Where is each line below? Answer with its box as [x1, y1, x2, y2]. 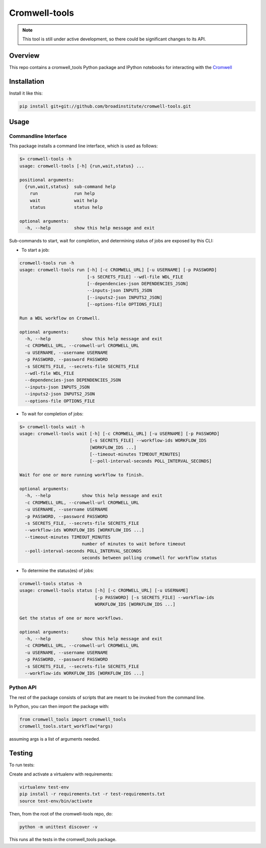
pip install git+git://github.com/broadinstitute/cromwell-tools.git [19, 103, 191, 109]
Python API [9, 684, 37, 691]
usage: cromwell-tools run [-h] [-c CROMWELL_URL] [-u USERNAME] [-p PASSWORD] [19, 267, 217, 273]
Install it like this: [9, 90, 43, 96]
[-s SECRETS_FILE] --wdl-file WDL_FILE [87, 274, 183, 279]
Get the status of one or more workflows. [19, 615, 124, 621]
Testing [9, 749, 33, 757]
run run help [30, 191, 96, 197]
